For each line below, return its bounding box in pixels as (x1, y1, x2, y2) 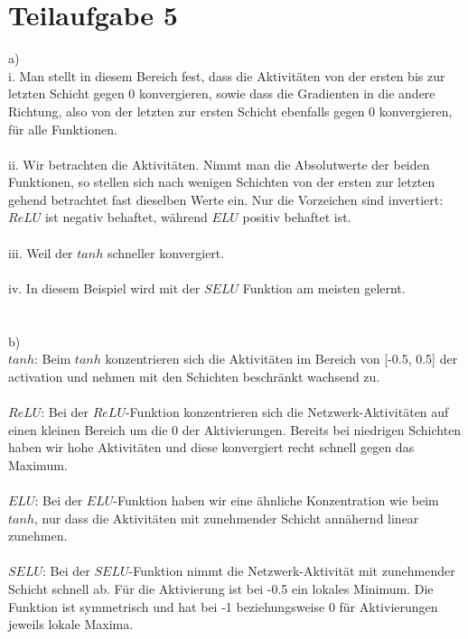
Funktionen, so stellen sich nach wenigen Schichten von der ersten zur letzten (8, 172, 435, 191)
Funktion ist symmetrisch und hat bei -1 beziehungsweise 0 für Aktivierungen (8, 597, 438, 616)
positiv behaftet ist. (242, 208, 351, 227)
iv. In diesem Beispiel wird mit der (8, 278, 201, 297)
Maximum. (8, 455, 68, 474)
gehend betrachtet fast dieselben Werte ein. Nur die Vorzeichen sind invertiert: (8, 190, 444, 208)
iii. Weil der (8, 243, 73, 262)
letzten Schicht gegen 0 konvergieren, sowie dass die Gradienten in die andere (8, 84, 435, 103)
